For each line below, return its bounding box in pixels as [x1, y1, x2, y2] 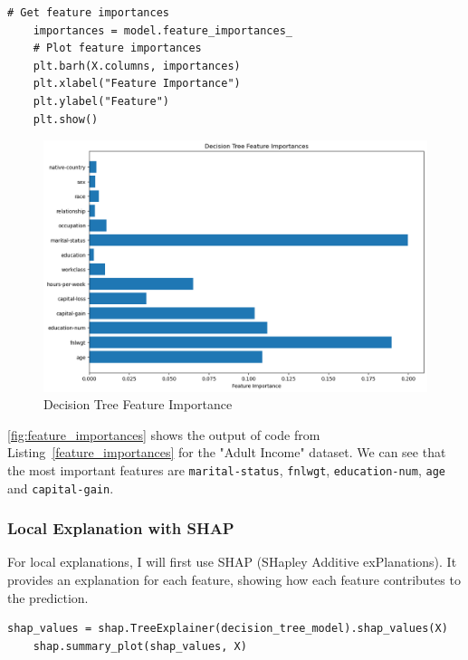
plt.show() [33, 112, 99, 126]
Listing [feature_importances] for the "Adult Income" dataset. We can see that [7, 443, 446, 462]
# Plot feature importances [33, 42, 202, 55]
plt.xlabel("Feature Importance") [33, 77, 241, 91]
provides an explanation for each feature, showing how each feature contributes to [7, 570, 461, 589]
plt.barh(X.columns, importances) [33, 59, 241, 72]
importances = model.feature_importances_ [33, 24, 292, 37]
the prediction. [7, 588, 89, 607]
